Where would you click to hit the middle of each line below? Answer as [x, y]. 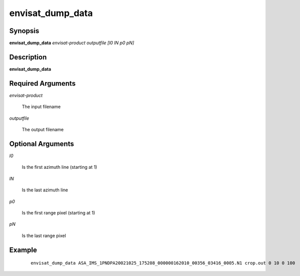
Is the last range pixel [44, 235]
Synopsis [24, 31]
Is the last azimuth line [45, 190]
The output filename [43, 130]
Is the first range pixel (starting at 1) [58, 212]
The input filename [41, 107]
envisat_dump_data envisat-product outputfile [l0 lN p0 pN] [72, 43]
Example [23, 250]
